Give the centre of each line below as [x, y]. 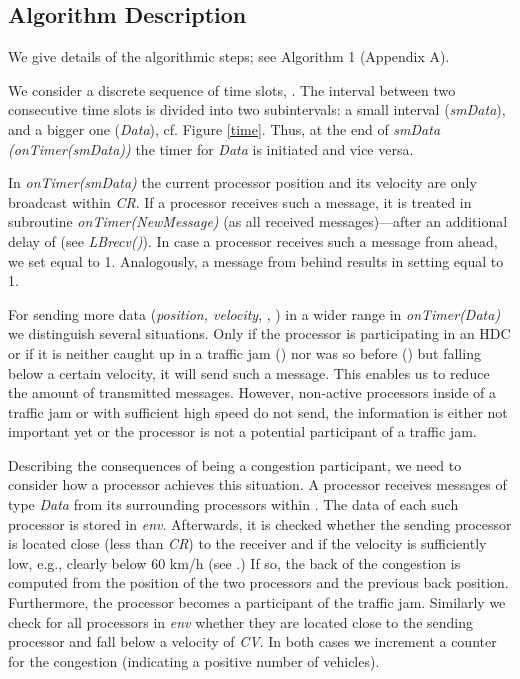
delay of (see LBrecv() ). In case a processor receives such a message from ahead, [253, 240]
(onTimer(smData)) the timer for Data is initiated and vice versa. [211, 148]
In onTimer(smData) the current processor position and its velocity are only [242, 182]
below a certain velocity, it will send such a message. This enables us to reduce [249, 372]
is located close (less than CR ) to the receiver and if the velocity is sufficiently [247, 543]
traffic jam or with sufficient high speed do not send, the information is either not [258, 411]
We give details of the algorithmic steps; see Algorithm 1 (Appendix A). [229, 56]
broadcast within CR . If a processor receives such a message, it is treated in [240, 201]
